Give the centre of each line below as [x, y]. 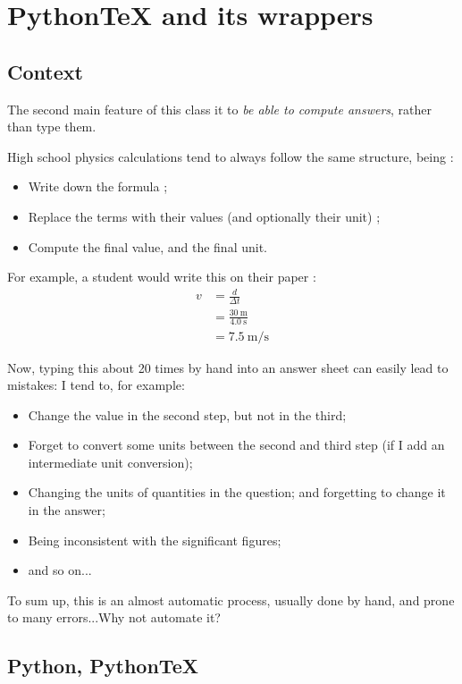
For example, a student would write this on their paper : [162, 277]
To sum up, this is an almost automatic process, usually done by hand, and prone [231, 600]
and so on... [60, 570]
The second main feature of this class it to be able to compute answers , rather [220, 109]
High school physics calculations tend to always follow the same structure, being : [231, 156]
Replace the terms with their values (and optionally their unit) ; [204, 216]
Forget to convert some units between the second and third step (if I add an [236, 445]
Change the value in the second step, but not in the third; [187, 414]
